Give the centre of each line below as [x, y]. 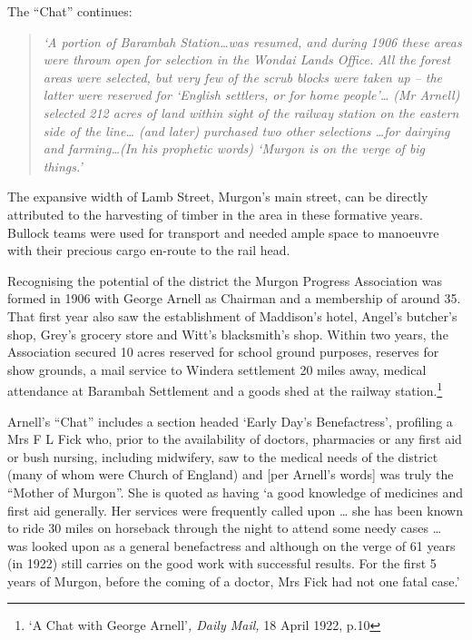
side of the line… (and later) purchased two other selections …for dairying [246, 130]
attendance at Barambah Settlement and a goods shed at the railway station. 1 [225, 389]
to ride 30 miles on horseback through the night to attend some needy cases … [225, 528]
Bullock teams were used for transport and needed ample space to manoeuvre [223, 232]
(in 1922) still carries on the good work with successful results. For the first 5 [222, 563]
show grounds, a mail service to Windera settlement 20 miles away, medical [217, 369]
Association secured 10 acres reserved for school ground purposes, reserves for [223, 352]
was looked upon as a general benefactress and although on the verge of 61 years [231, 545]
